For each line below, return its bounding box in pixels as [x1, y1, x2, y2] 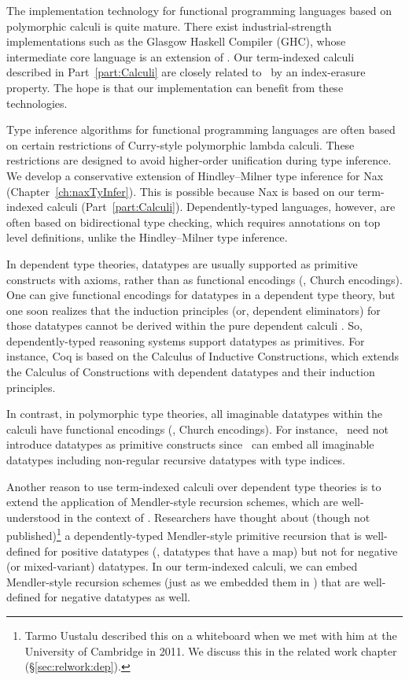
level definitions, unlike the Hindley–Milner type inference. [6, 229, 288, 246]
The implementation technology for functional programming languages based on [6, 2, 392, 18]
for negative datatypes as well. [44, 589, 190, 605]
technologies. [6, 94, 68, 111]
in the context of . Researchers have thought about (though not [64, 508, 370, 525]
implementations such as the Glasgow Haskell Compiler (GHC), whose [6, 33, 346, 50]
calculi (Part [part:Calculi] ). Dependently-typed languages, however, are [46, 198, 396, 215]
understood [6, 508, 61, 525]
